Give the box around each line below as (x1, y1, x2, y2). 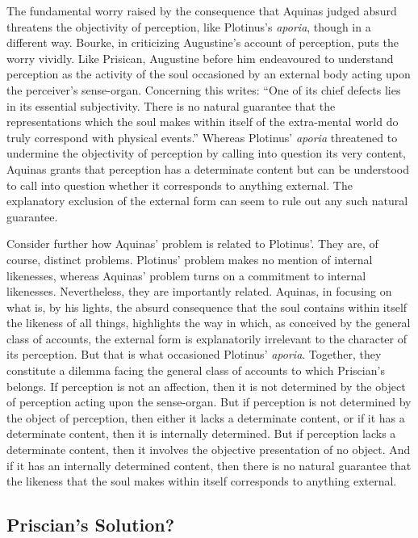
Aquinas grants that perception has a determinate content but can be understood (6, 160, 410, 177)
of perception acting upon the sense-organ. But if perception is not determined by (6, 393, 412, 410)
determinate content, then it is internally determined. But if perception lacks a (6, 425, 396, 442)
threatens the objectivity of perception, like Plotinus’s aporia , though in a (6, 18, 371, 35)
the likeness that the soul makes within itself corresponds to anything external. (6, 473, 397, 490)
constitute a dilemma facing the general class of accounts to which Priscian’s (6, 362, 385, 379)
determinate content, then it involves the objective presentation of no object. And (6, 441, 411, 458)
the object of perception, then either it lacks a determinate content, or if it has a (6, 409, 405, 426)
